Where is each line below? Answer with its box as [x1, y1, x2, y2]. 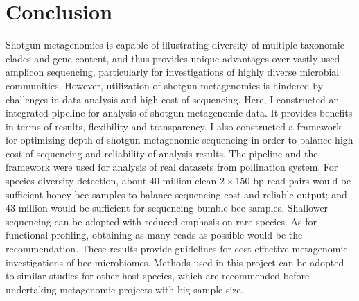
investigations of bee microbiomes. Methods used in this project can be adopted [6, 255, 344, 269]
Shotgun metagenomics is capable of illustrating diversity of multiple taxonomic [6, 37, 344, 52]
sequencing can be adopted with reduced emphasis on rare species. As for [6, 214, 317, 228]
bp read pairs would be [253, 173, 351, 188]
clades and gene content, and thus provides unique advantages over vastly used [6, 51, 340, 65]
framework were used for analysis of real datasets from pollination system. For [6, 160, 338, 174]
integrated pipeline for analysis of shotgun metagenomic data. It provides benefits [6, 105, 353, 120]
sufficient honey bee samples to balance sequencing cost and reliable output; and [6, 187, 347, 201]
